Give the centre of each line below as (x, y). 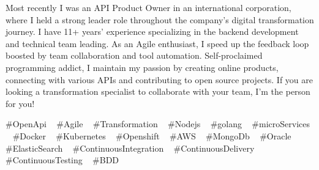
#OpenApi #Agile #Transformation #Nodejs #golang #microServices (158, 124)
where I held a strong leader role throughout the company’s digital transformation (160, 19)
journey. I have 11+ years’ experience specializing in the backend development (152, 31)
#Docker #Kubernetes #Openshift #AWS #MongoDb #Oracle (152, 135)
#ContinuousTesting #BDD (62, 160)
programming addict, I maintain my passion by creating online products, (142, 67)
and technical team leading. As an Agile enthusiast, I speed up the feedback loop (157, 43)
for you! (20, 103)
